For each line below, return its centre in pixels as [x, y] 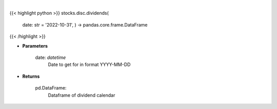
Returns [31, 76]
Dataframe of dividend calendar [82, 95]
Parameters [35, 46]
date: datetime [51, 57]
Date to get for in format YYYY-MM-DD [89, 64]
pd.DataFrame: [51, 88]
